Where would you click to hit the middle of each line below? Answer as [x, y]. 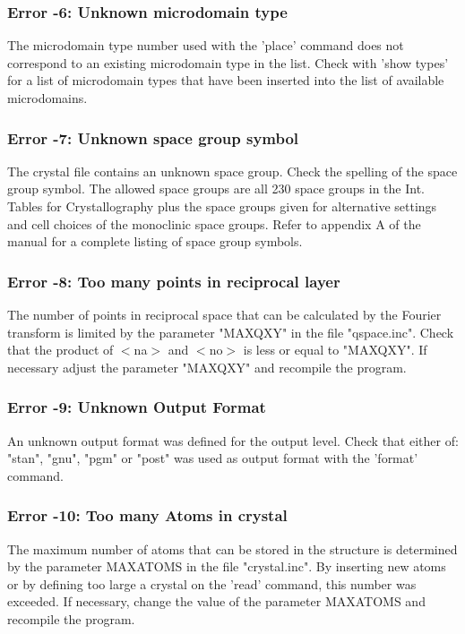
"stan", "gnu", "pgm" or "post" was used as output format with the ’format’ [213, 458]
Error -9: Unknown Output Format [137, 407]
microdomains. [47, 98]
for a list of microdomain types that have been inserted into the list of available [226, 80]
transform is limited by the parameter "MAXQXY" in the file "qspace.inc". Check [231, 332]
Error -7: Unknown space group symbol [153, 137]
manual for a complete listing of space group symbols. [155, 241]
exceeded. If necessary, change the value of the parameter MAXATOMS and [216, 601]
